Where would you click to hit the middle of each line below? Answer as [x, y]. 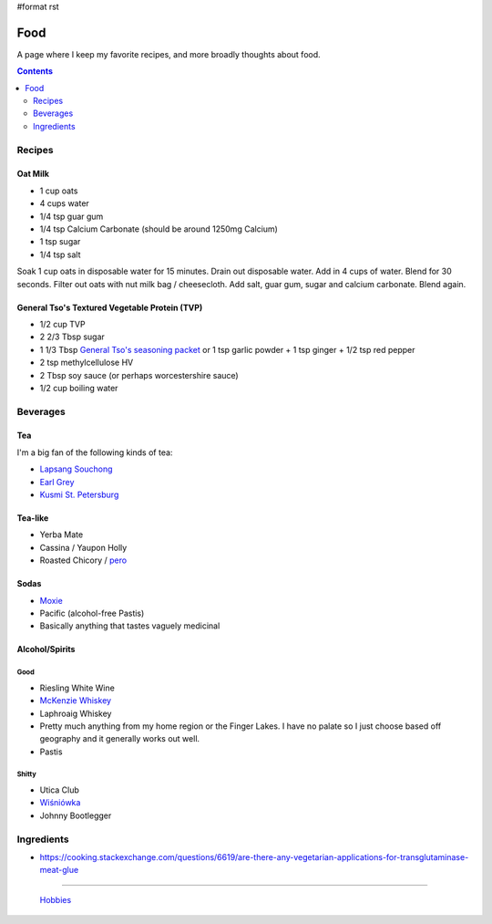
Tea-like [33, 518]
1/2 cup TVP [62, 324]
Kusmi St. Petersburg [79, 495]
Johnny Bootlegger [76, 815]
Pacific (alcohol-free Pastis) [92, 613]
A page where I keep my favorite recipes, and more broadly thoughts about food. [169, 54]
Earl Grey [57, 482]
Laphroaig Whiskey [76, 713]
